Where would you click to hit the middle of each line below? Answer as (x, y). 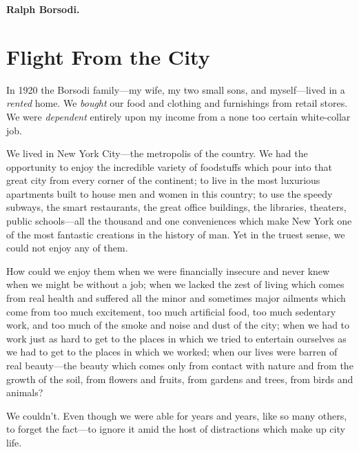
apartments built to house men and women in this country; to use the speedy (170, 193)
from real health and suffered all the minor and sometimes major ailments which (176, 298)
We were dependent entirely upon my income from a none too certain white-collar (178, 116)
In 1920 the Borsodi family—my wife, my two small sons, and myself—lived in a (176, 89)
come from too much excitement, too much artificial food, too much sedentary (171, 311)
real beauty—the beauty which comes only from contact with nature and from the (180, 365)
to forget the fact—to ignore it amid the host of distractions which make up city (176, 429)
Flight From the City (108, 56)
